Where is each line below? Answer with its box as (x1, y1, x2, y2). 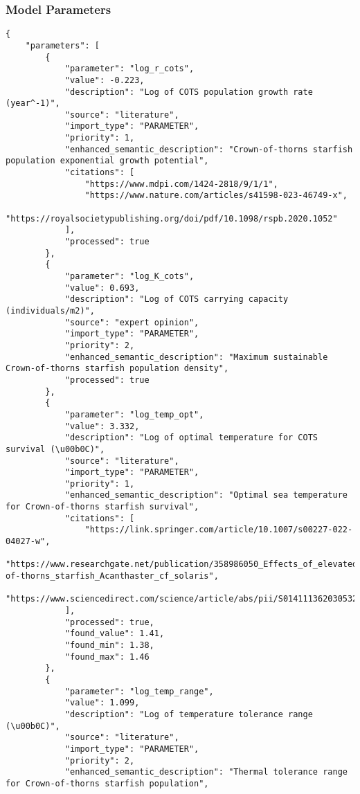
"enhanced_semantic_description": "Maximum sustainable (64, 352, 328, 362)
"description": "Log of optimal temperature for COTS (64, 433, 318, 443)
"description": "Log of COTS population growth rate (64, 87, 313, 97)
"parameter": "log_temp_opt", (64, 409, 204, 419)
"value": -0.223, (64, 75, 145, 85)
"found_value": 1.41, (64, 629, 165, 639)
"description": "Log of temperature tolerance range (64, 709, 313, 719)
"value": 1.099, (64, 698, 140, 708)
